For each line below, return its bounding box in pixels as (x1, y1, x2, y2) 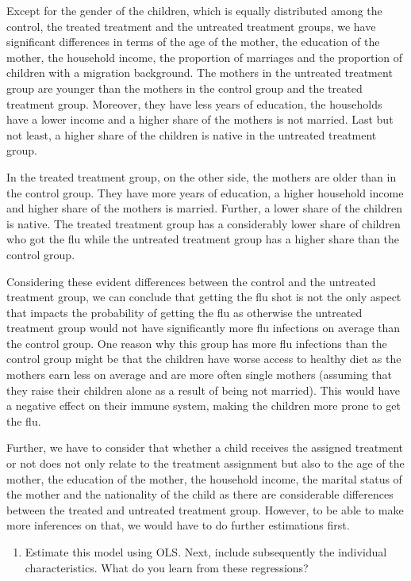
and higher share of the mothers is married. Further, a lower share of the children (6, 200, 403, 216)
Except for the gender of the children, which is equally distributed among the (6, 2, 382, 18)
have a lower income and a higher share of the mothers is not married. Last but (6, 111, 394, 128)
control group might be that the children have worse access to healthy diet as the (6, 350, 401, 367)
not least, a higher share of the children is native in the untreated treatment (6, 126, 377, 143)
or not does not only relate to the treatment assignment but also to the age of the (6, 455, 405, 472)
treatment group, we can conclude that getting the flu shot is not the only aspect (6, 289, 401, 305)
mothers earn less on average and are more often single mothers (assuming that (6, 366, 393, 383)
